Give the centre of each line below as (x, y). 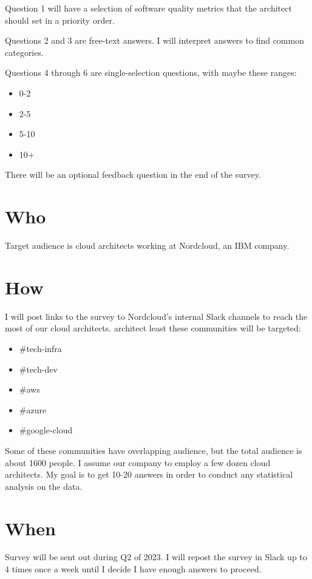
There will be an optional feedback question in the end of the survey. (133, 174)
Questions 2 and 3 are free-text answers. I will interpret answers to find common (154, 40)
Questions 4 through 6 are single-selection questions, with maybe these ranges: (151, 73)
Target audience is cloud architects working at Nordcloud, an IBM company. (147, 245)
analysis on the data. (44, 486)
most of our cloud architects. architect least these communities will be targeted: (153, 328)
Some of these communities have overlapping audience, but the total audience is (154, 450)
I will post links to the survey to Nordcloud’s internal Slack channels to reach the (156, 316)
